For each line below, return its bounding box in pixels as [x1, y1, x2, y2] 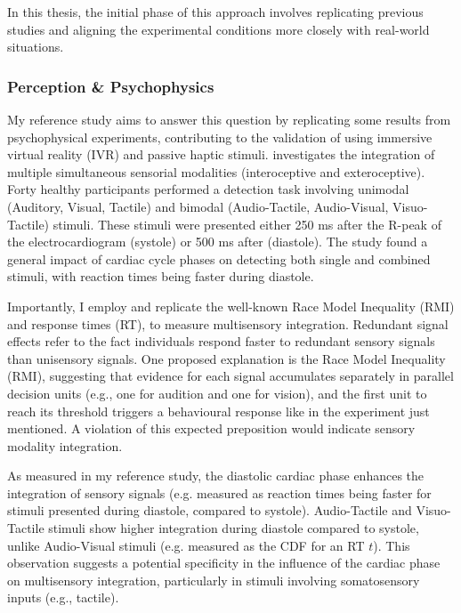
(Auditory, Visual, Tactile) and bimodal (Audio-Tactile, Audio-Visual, [7, 197, 389, 215]
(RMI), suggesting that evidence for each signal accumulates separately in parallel [7, 367, 454, 385]
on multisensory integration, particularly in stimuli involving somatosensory [7, 570, 420, 589]
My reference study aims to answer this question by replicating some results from [7, 110, 451, 128]
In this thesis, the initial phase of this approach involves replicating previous [7, 3, 424, 20]
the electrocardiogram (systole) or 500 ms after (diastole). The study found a [7, 232, 428, 251]
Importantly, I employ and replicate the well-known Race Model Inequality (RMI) [7, 296, 455, 315]
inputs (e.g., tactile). [7, 588, 119, 607]
